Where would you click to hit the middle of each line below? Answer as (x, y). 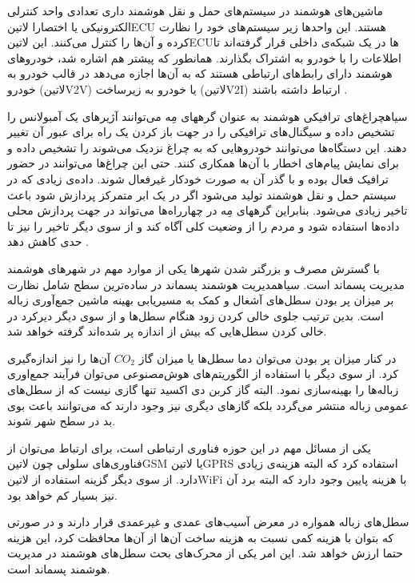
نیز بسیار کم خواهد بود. (62, 495)
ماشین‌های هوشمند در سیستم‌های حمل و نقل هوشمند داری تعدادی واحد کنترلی (195, 10)
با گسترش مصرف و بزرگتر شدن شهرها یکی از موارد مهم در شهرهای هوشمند (194, 268)
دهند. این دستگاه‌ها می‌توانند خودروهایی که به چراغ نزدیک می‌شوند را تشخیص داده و (207, 147)
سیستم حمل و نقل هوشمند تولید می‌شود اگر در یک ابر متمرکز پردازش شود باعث (202, 194)
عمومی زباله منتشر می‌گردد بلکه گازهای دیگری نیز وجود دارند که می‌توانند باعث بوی (208, 405)
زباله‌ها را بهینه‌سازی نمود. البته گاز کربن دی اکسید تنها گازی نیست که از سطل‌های (203, 390)
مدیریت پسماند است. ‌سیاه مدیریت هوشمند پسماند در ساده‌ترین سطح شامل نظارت (206, 284)
